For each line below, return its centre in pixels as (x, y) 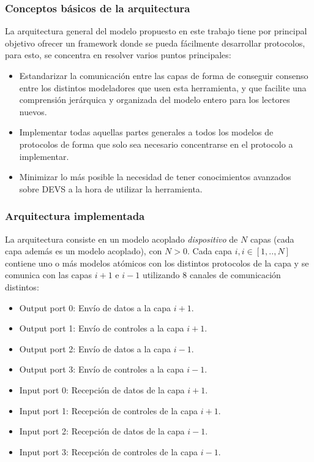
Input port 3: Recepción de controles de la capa (109, 451)
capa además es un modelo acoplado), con (84, 251)
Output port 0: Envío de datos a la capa (95, 307)
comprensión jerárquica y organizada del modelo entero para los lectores (155, 100)
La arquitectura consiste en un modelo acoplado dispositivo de (121, 239)
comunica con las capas (49, 275)
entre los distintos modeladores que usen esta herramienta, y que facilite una (163, 87)
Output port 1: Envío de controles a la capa (102, 328)
